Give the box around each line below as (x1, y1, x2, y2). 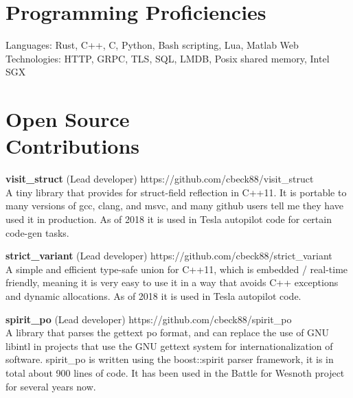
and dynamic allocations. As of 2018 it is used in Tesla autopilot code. (5, 288, 301, 303)
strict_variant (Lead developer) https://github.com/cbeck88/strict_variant (5, 248, 332, 263)
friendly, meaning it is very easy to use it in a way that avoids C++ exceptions (5, 275, 339, 290)
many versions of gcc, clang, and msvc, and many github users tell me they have (5, 198, 343, 213)
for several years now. (5, 379, 96, 393)
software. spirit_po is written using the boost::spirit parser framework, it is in (5, 352, 334, 366)
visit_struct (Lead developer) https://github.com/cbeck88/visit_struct (5, 172, 314, 186)
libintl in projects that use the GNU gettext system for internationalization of (5, 338, 333, 353)
